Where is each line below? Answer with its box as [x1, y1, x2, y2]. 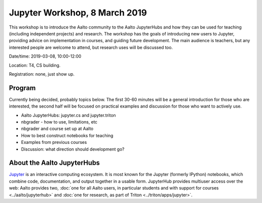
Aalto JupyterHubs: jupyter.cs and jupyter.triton [21, 112, 116, 118]
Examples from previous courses [21, 140, 87, 145]
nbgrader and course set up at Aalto [21, 126, 94, 132]
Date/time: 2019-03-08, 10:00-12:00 [9, 53, 82, 59]
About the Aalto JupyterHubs [9, 159, 100, 167]
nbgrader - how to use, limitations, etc [21, 119, 98, 125]
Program [9, 84, 36, 92]
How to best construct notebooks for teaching [21, 132, 114, 138]
